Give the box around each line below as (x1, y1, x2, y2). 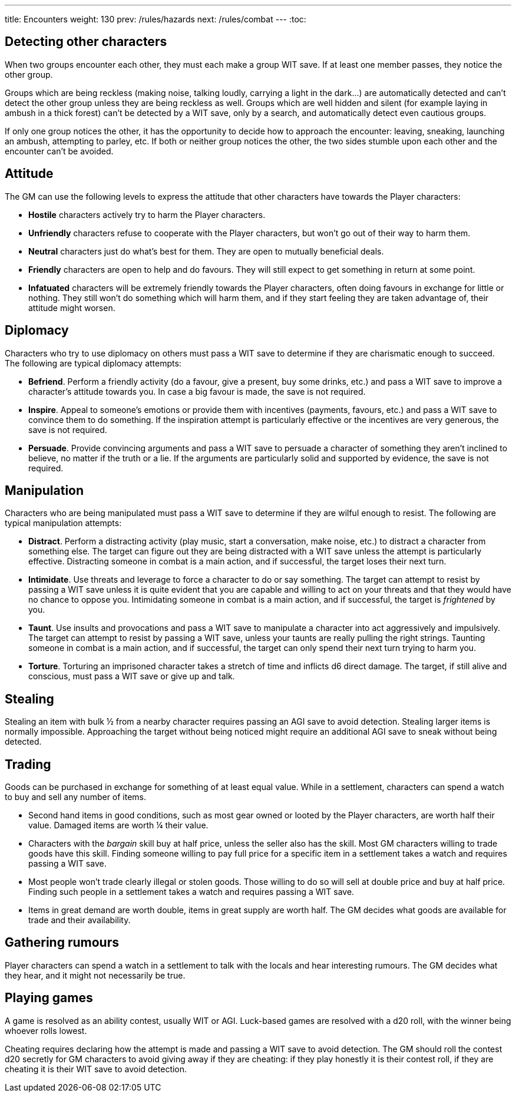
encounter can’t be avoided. (5, 146, 114, 156)
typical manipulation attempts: (5, 518, 122, 528)
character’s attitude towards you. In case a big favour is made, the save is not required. (28, 386, 366, 396)
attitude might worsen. (28, 302, 115, 313)
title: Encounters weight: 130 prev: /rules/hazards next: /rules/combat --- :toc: (5, 14, 306, 24)
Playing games (5, 990, 93, 1006)
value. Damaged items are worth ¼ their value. (28, 820, 209, 831)
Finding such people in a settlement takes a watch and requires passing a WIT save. (28, 887, 355, 897)
